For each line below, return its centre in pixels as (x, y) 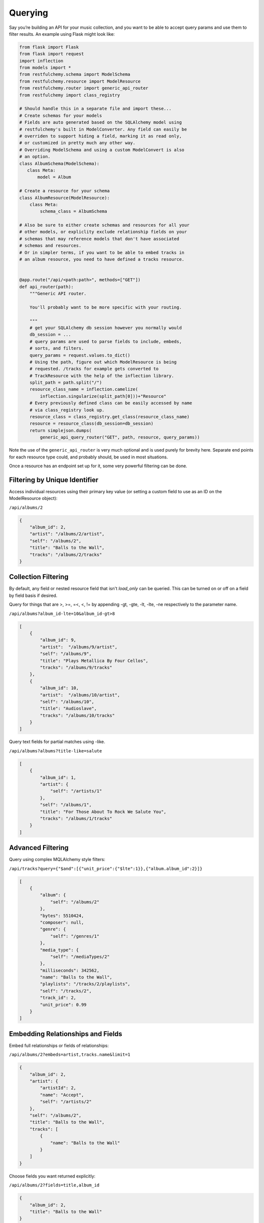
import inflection (41, 61)
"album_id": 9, (58, 640)
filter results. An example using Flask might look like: (62, 34)
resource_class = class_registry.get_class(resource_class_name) (110, 417)
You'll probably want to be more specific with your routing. (106, 307)
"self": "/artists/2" (66, 1102)
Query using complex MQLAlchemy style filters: (57, 860)
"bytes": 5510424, (62, 916)
